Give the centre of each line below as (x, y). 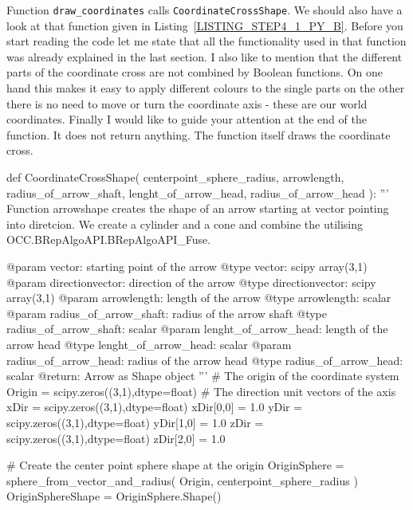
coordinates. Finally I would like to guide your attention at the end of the (187, 119)
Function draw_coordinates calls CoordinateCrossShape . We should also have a (205, 10)
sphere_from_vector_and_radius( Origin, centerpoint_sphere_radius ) (182, 480)
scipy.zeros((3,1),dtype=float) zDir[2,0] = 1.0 (116, 438)
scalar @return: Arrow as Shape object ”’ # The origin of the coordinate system (203, 376)
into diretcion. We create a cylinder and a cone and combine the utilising (185, 224)
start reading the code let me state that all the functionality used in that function (206, 41)
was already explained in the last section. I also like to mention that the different (205, 56)
